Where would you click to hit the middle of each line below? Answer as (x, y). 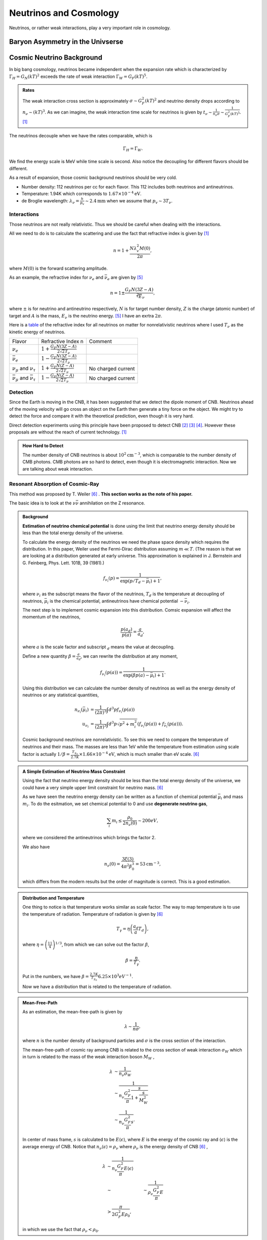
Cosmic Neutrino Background (56, 58)
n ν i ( (79, 711)
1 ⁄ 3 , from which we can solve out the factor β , (102, 944)
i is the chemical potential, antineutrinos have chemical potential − (115, 601)
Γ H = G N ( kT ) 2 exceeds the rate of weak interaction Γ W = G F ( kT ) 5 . (78, 77)
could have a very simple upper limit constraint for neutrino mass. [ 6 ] (93, 787)
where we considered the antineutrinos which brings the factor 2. (89, 838)
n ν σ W (125, 1074)
